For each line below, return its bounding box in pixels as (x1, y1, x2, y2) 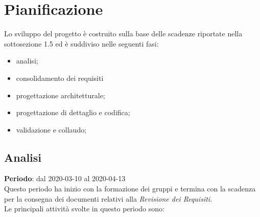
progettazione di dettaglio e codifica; (16, 107, 130, 118)
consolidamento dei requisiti (16, 72, 104, 83)
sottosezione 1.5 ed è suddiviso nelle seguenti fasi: (4, 38, 159, 49)
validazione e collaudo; (16, 124, 87, 135)
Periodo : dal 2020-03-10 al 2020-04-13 (4, 173, 126, 184)
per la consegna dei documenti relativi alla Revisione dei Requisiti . (4, 193, 212, 204)
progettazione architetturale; (16, 90, 105, 100)
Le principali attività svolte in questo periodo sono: (4, 203, 164, 214)
